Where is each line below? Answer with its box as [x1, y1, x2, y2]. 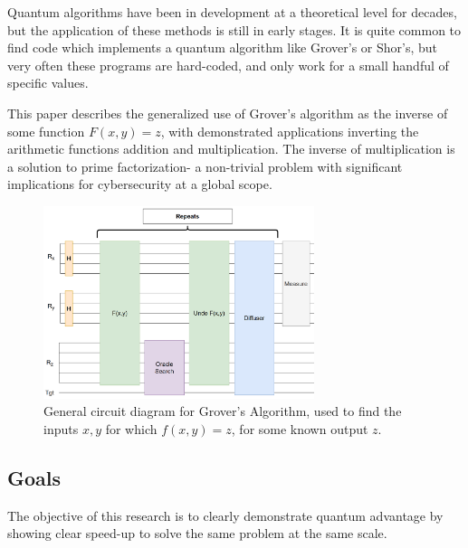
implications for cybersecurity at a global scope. [7, 175, 272, 194]
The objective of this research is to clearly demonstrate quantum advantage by [7, 505, 444, 524]
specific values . [7, 73, 89, 92]
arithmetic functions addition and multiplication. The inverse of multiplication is [7, 139, 455, 158]
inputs [43, 419, 79, 438]
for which [105, 419, 158, 438]
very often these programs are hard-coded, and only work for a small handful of [7, 55, 449, 74]
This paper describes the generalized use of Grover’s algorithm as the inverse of [7, 103, 448, 122]
